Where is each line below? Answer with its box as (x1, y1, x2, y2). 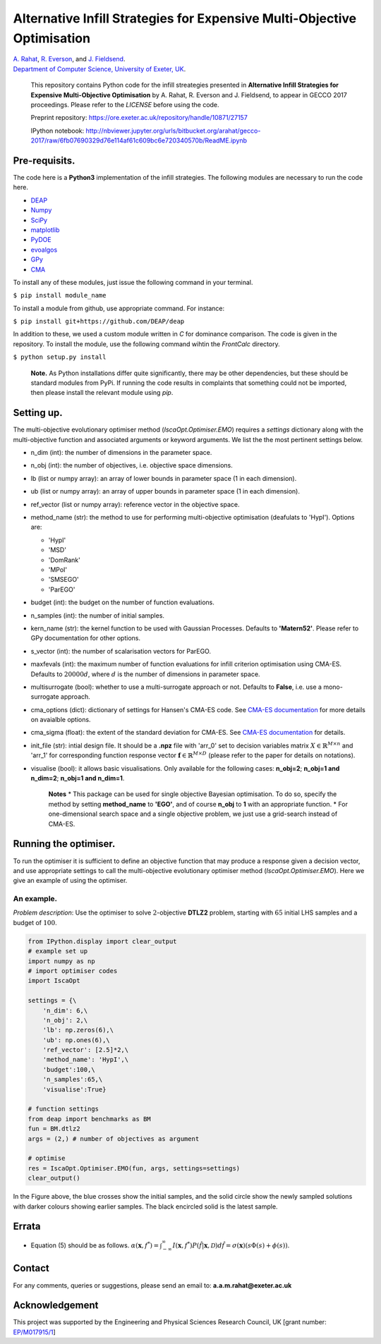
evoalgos (30, 245, 58, 254)
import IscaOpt (28, 977, 80, 985)
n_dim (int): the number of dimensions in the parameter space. (30, 448, 212, 457)
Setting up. (13, 407, 63, 419)
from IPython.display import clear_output (28, 937, 177, 945)
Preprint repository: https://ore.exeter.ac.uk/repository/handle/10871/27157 (30, 114, 248, 122)
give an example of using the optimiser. (13, 876, 128, 885)
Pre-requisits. (13, 154, 75, 166)
